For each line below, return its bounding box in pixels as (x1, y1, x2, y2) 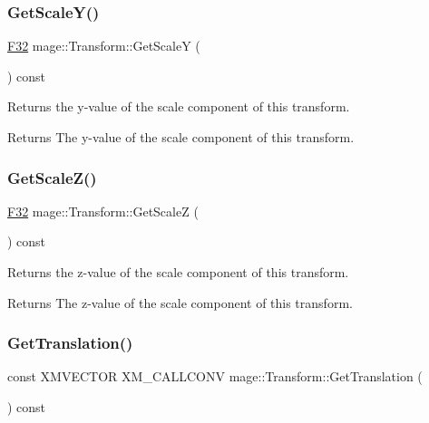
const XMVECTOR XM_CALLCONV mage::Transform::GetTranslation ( (7, 367, 423, 386)
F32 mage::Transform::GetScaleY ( (7, 36, 200, 55)
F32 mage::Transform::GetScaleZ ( (7, 201, 199, 220)
